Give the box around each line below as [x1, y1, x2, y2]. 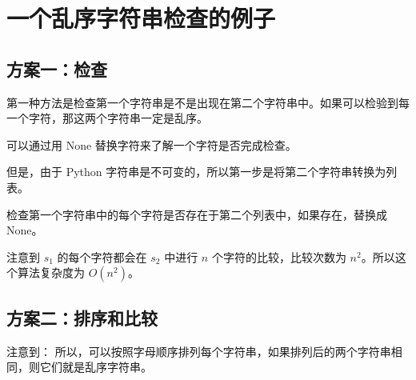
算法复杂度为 [17, 264, 85, 281]
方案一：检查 [6, 56, 107, 81]
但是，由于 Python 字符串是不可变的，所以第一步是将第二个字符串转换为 [6, 163, 386, 180]
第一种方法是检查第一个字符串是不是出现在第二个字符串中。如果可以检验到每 [6, 94, 410, 110]
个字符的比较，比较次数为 [211, 248, 346, 265]
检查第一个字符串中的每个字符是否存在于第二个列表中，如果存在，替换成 [6, 206, 387, 222]
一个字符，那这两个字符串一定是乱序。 [6, 110, 208, 126]
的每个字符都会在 [57, 248, 147, 265]
